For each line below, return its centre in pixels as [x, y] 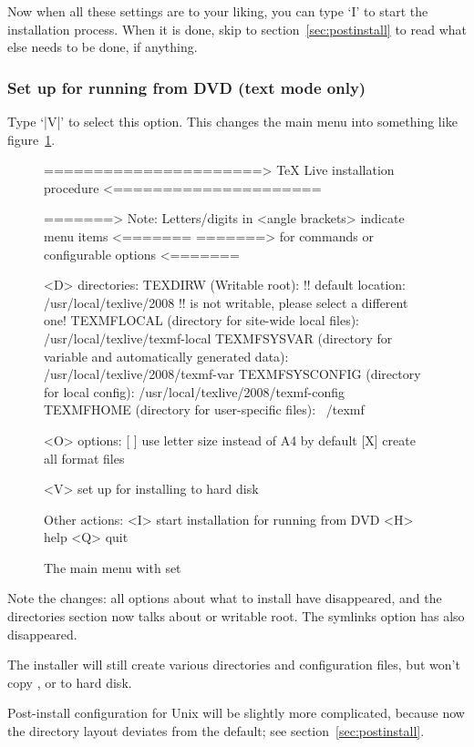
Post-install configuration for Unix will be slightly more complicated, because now [236, 713]
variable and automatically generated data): [166, 356]
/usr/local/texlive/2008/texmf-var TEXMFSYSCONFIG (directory [232, 374]
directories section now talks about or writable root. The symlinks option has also [236, 616]
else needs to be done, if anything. [103, 47]
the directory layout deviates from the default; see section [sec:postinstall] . [216, 731]
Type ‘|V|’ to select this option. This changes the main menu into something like [232, 121]
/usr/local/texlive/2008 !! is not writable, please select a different [226, 302]
